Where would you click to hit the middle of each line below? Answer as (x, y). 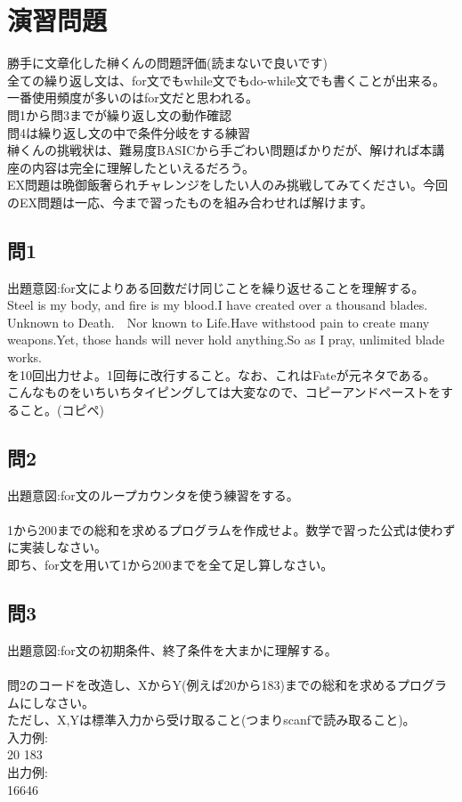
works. (25, 357)
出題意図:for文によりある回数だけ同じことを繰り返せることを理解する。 (216, 287)
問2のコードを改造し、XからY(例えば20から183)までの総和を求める (202, 684)
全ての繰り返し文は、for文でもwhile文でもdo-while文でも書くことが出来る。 (226, 80)
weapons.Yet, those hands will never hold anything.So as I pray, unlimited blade (226, 340)
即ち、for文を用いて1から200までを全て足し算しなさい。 (170, 564)
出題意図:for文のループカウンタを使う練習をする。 (153, 494)
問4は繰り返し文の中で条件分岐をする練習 (129, 132)
